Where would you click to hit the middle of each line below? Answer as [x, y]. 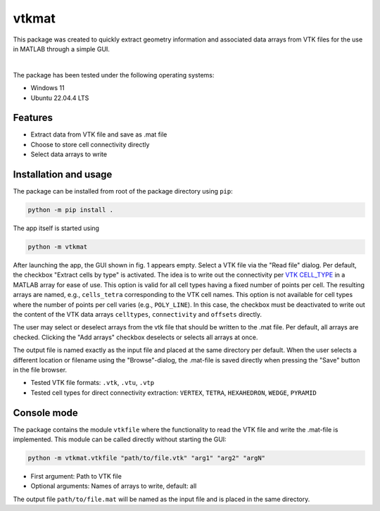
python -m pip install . [71, 210]
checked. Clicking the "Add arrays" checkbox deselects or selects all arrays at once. [135, 337]
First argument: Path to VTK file [76, 476]
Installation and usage [63, 175]
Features [33, 118]
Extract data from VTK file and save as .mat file [99, 134]
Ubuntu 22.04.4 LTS [60, 98]
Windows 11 [47, 88]
